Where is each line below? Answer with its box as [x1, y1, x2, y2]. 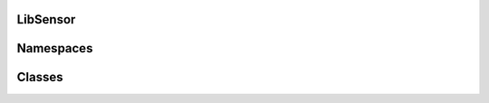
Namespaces [16, 41, 93, 56]
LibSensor [16, 12, 76, 27]
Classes [16, 70, 63, 85]
